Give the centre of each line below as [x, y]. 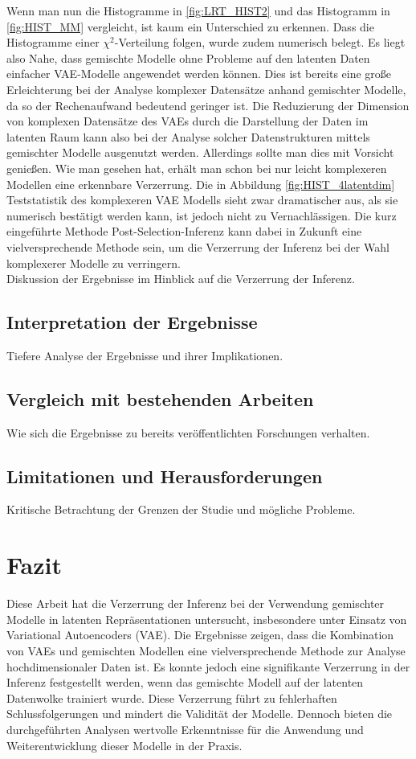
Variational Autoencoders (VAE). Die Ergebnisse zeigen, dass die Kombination [200, 635]
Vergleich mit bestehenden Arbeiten [160, 398]
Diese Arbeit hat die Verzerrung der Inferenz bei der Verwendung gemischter [196, 603]
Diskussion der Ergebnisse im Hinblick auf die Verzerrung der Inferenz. [181, 279]
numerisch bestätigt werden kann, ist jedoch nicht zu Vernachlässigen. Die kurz [202, 215]
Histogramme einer [53, 42]
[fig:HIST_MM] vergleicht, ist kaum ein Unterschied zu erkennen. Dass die [190, 26]
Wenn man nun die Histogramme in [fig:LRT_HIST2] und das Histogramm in [198, 10]
